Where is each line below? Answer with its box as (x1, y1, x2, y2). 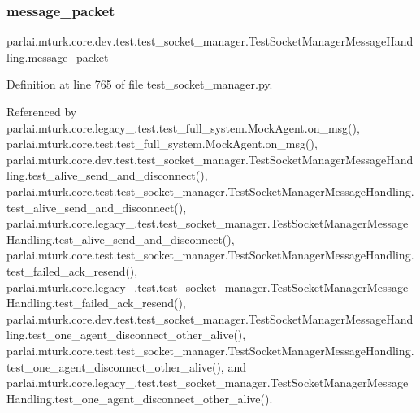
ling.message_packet (6, 48, 109, 65)
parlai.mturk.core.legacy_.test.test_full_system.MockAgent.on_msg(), (6, 119, 360, 136)
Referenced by (6, 103, 77, 120)
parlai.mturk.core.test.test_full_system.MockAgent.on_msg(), (6, 135, 318, 152)
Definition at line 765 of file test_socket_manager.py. (6, 76, 273, 93)
